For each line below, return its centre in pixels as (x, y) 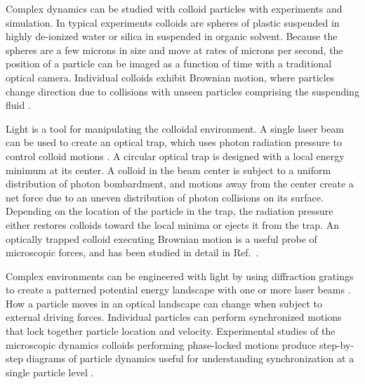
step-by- (337, 344)
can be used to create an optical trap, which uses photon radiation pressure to (174, 142)
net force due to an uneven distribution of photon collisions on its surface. (165, 197)
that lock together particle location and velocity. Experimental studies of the (171, 331)
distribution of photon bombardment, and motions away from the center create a (180, 184)
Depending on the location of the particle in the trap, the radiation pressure (170, 211)
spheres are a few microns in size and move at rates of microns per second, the (174, 49)
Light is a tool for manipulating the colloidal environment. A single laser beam (175, 128)
